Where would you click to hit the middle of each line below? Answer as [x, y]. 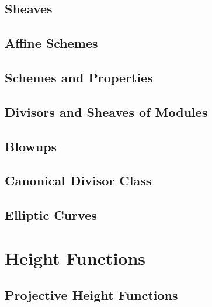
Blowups [31, 146]
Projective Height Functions [91, 295]
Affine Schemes [51, 43]
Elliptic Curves [51, 215]
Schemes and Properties [79, 77]
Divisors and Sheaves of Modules [106, 111]
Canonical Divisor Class [78, 180]
